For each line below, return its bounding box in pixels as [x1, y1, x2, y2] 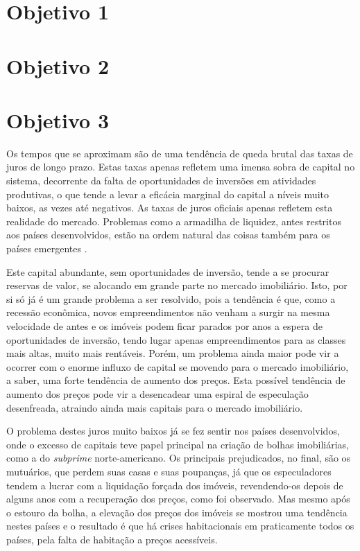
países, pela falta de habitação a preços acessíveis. [6, 532, 218, 546]
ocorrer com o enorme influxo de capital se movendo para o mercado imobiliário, [6, 359, 349, 374]
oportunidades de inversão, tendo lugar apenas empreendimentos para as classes [6, 332, 346, 347]
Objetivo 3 [6, 105, 110, 134]
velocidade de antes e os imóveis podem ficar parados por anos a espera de [6, 319, 323, 333]
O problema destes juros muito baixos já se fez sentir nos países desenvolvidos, [6, 423, 340, 438]
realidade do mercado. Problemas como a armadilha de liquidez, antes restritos [6, 213, 341, 228]
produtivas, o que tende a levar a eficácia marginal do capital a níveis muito [6, 186, 329, 201]
